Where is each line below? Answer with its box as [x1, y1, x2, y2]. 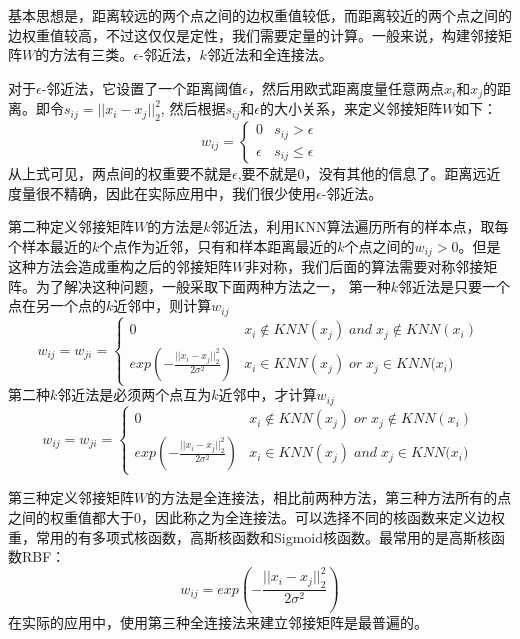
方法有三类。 [49, 44, 134, 65]
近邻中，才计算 [218, 384, 317, 405]
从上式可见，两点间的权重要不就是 [8, 163, 232, 184]
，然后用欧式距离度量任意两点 [248, 77, 445, 98]
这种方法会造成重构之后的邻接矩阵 [8, 256, 232, 277]
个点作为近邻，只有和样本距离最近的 [99, 235, 338, 256]
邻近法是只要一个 [397, 275, 510, 296]
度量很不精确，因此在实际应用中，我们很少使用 [8, 182, 316, 203]
